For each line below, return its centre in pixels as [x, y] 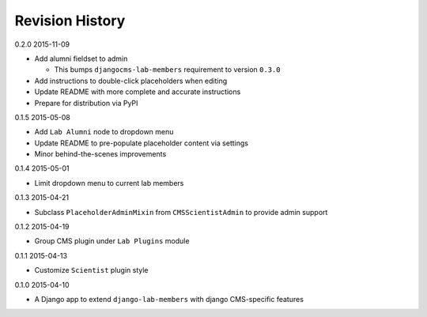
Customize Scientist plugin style [91, 270]
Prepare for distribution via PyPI [86, 103]
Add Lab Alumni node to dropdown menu [104, 132]
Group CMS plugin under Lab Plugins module [112, 241]
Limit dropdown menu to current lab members [109, 183]
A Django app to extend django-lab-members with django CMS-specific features [169, 299]
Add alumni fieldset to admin [81, 58]
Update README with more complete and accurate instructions [138, 92]
